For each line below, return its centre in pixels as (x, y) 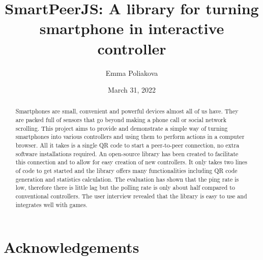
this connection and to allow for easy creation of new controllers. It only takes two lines (131, 162)
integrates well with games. (51, 204)
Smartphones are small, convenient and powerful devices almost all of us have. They (127, 111)
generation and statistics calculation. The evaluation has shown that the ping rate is (127, 179)
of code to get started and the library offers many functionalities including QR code (126, 171)
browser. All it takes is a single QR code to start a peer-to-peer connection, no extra (127, 145)
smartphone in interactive (132, 28)
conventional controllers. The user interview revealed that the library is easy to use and (131, 196)
